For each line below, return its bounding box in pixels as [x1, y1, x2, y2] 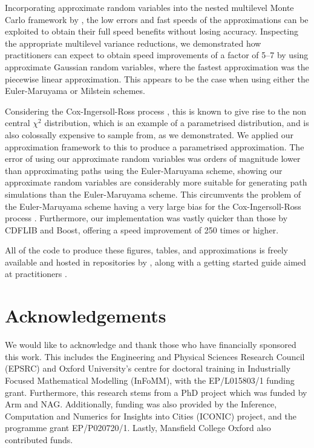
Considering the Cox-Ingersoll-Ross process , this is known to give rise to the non [5, 104, 306, 117]
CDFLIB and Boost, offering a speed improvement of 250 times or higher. [5, 223, 279, 236]
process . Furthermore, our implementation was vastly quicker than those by [5, 212, 288, 224]
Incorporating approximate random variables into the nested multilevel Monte [5, 1, 294, 13]
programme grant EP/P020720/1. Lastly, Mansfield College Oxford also [5, 421, 271, 434]
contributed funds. [5, 433, 73, 446]
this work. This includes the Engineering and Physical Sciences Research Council [5, 350, 305, 363]
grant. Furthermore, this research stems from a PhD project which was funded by [5, 386, 307, 398]
